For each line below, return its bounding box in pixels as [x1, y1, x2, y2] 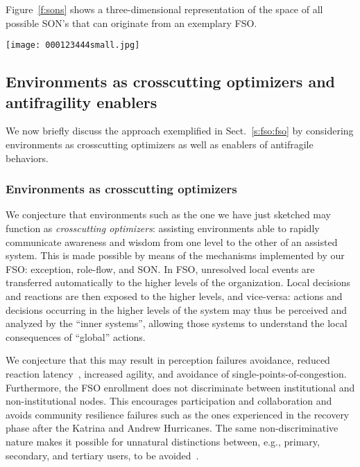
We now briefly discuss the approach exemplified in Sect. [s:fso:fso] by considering [6, 123, 354, 138]
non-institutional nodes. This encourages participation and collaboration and [6, 394, 332, 408]
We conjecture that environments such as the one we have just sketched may [6, 207, 331, 222]
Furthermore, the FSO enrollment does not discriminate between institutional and [6, 380, 355, 394]
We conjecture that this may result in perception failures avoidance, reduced [6, 353, 330, 367]
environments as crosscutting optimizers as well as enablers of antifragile [6, 137, 314, 152]
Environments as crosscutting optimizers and [6, 71, 336, 92]
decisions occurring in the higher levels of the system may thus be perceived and [6, 302, 348, 317]
